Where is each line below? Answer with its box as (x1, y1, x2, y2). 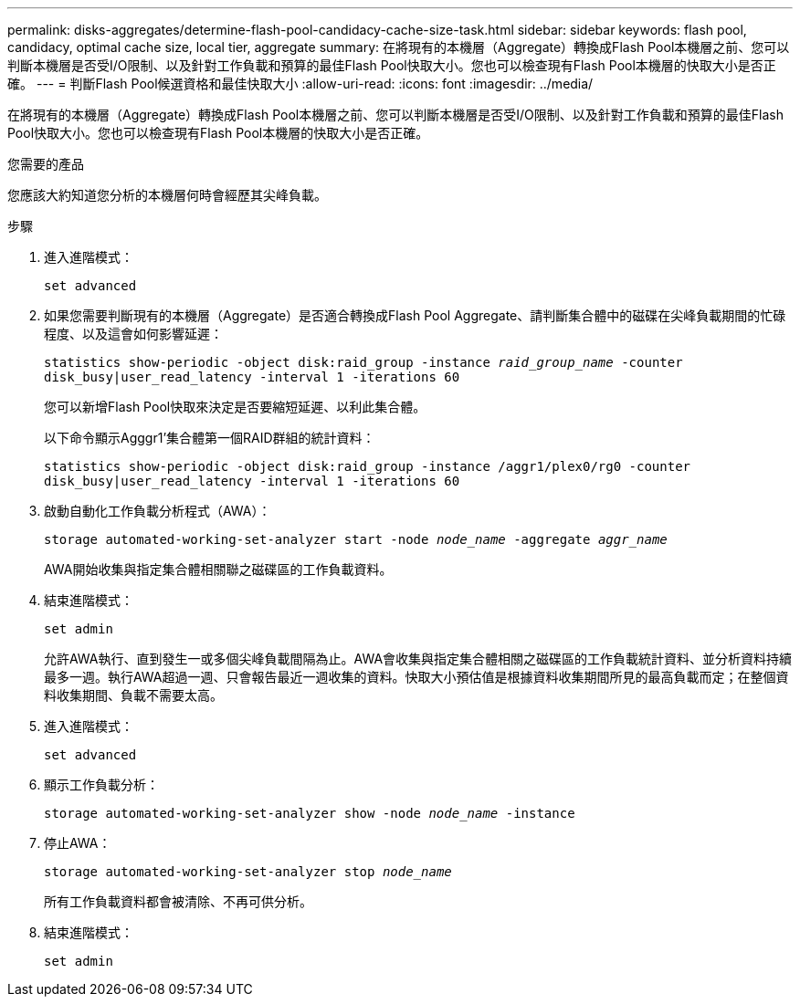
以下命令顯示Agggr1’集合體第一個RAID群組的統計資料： (44, 430, 375, 445)
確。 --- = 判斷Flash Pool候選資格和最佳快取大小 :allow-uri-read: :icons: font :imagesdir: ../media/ (7, 76, 594, 91)
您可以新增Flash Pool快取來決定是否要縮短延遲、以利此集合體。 (44, 399, 426, 414)
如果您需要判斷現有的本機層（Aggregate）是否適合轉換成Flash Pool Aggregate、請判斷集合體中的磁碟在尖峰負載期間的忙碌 (44, 308, 786, 323)
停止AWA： (44, 835, 111, 851)
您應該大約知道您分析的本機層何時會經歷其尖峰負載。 (7, 187, 327, 203)
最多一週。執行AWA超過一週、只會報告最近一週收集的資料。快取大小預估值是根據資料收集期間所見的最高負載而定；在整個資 (44, 669, 789, 685)
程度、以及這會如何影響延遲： (44, 326, 223, 341)
